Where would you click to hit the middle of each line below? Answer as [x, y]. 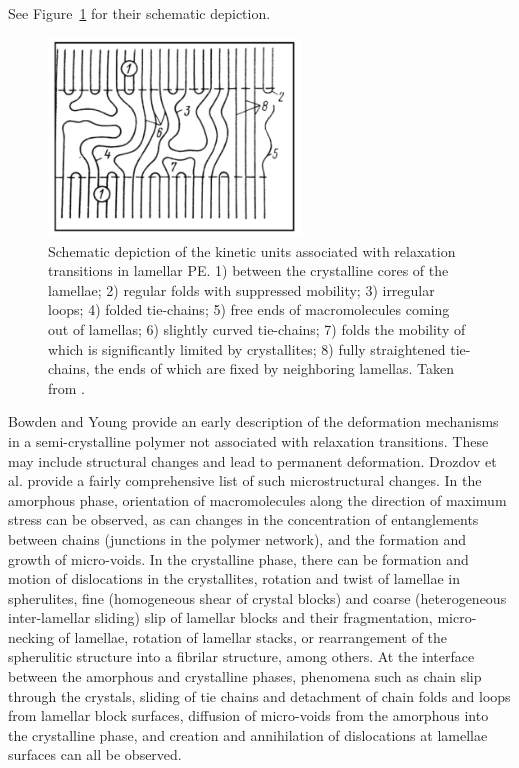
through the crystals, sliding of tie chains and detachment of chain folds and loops [259, 695]
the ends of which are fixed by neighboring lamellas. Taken [274, 368]
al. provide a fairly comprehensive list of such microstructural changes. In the [245, 480]
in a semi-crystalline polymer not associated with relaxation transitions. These [248, 440]
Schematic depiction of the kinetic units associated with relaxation [252, 250]
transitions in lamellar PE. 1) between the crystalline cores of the [248, 270]
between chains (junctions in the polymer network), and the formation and [237, 538]
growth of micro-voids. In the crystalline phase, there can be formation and [238, 558]
